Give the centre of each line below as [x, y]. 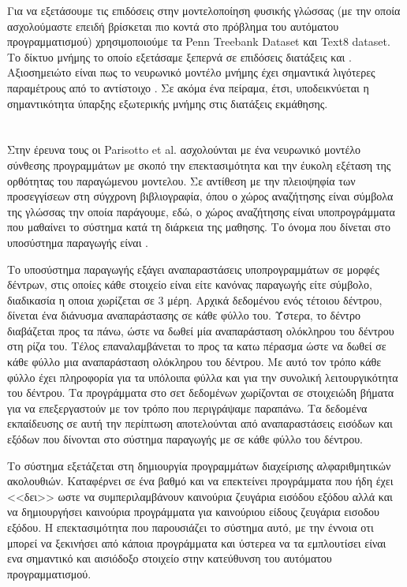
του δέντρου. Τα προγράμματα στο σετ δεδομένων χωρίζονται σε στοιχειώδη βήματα [201, 393]
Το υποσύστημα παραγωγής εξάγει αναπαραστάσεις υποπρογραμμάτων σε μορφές [193, 269]
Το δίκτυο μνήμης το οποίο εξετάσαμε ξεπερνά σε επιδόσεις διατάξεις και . [179, 56]
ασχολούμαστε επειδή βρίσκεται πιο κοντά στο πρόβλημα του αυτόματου [173, 26]
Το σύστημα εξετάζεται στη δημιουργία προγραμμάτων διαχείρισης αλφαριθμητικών [199, 465]
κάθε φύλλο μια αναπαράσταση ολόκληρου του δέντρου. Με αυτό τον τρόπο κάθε [194, 362]
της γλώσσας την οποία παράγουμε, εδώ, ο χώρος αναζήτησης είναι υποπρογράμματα [201, 211]
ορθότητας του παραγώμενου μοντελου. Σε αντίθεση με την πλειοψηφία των [181, 180]
